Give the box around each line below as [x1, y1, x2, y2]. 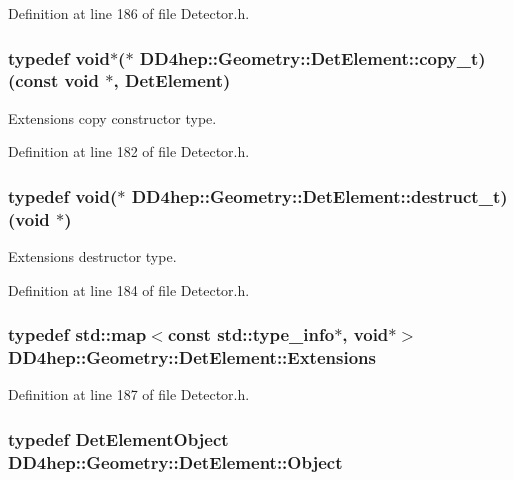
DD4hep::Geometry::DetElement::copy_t [139, 45, 479, 70]
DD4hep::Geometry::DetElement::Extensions [8, 345, 376, 370]
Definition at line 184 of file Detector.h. [8, 279, 250, 300]
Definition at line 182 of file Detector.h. [8, 141, 250, 162]
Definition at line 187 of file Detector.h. [8, 384, 250, 405]
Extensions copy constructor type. [8, 107, 217, 128]
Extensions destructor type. [8, 246, 177, 267]
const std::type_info [167, 322, 335, 347]
